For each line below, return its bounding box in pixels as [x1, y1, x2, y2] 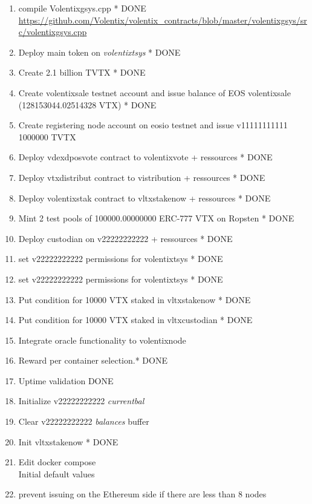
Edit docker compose [18, 456, 96, 468]
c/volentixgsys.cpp [18, 25, 87, 38]
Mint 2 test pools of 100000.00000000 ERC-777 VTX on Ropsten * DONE [18, 212, 294, 224]
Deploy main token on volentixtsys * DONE [18, 45, 181, 58]
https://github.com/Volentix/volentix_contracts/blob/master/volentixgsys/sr [18, 13, 307, 26]
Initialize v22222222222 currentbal [18, 394, 145, 407]
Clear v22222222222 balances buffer [18, 415, 149, 428]
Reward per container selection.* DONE [18, 354, 167, 367]
